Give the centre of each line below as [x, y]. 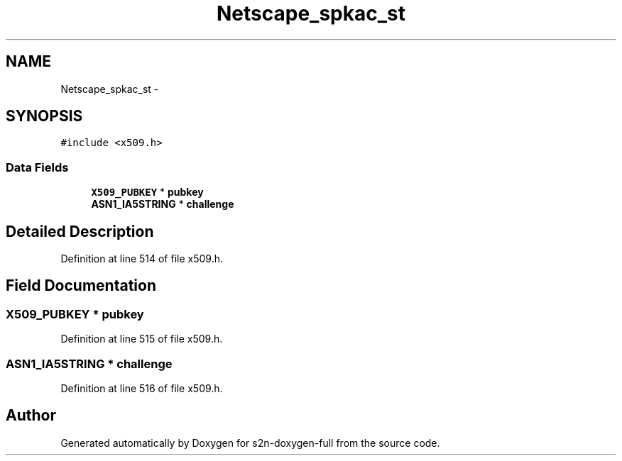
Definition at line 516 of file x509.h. [142, 388]
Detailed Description [80, 231]
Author [31, 416]
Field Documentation [81, 286]
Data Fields [37, 167]
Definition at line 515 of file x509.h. [142, 339]
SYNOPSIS [44, 116]
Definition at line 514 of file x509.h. [142, 259]
